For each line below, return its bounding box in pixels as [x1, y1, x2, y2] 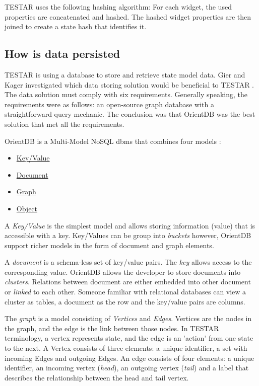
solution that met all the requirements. [5, 118, 124, 129]
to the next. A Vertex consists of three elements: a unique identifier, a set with [5, 343, 247, 353]
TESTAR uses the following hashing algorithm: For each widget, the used [5, 2, 232, 12]
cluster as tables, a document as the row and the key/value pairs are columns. [5, 296, 245, 306]
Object [16, 203, 38, 213]
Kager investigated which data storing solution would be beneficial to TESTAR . [5, 79, 254, 90]
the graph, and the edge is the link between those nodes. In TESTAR [5, 323, 219, 333]
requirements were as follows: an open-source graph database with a [5, 99, 214, 109]
